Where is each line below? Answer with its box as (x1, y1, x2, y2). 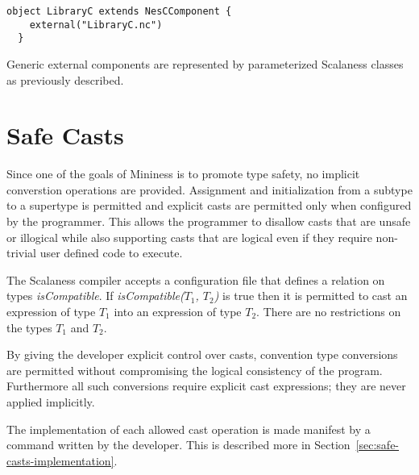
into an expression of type (114, 303, 242, 320)
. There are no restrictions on (256, 303, 401, 320)
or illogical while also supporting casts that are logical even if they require (6, 228, 372, 245)
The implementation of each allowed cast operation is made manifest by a (6, 420, 371, 437)
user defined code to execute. (39, 244, 183, 261)
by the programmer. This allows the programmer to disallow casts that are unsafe (6, 213, 411, 230)
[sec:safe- (355, 436, 400, 453)
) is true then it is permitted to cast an (214, 287, 408, 304)
